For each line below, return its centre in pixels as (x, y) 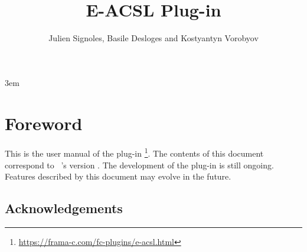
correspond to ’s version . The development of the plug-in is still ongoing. (139, 165)
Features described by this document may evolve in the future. (118, 176)
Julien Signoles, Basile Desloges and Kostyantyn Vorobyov (153, 38)
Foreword (44, 123)
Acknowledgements (64, 208)
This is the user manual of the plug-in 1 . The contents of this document (134, 152)
